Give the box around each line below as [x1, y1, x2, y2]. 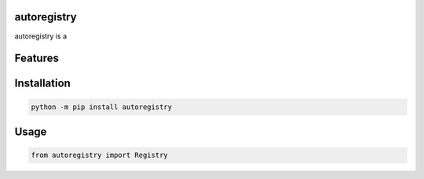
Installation [14, 77, 71, 90]
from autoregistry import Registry [31, 151, 168, 160]
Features [14, 52, 59, 65]
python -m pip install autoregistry [31, 102, 173, 111]
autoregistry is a [14, 31, 67, 41]
